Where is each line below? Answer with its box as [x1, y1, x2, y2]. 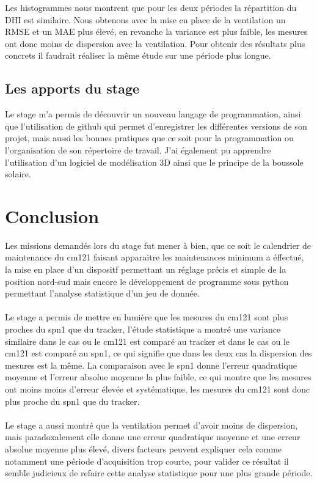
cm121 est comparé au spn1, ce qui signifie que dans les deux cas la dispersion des [5, 347, 312, 359]
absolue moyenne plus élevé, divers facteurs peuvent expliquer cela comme [5, 442, 282, 455]
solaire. [5, 168, 31, 180]
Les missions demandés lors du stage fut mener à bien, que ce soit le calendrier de [5, 238, 312, 251]
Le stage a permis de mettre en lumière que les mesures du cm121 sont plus [5, 311, 288, 323]
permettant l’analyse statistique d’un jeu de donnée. [5, 287, 200, 300]
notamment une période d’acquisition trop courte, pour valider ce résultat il [5, 454, 289, 467]
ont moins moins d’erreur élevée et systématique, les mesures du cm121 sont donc [5, 382, 310, 395]
